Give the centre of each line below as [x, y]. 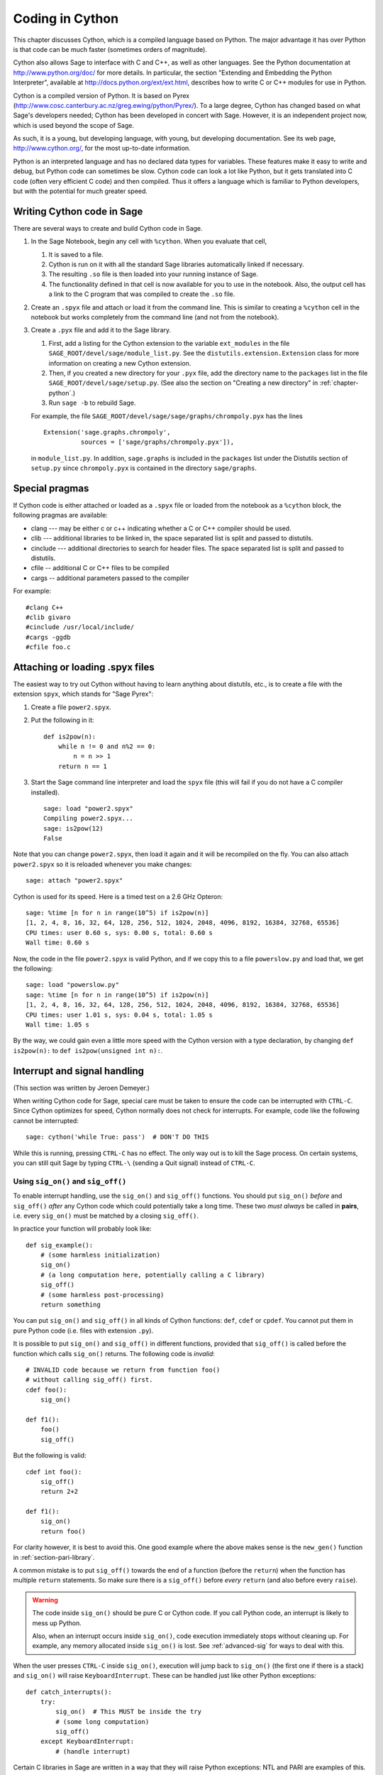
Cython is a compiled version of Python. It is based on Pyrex [101, 95]
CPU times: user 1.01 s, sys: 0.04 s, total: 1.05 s [119, 1015]
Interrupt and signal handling [79, 1071]
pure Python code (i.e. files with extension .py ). [83, 1331]
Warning [45, 1600]
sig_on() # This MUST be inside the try [129, 1712]
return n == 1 [83, 766]
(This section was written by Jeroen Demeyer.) [82, 1088]
